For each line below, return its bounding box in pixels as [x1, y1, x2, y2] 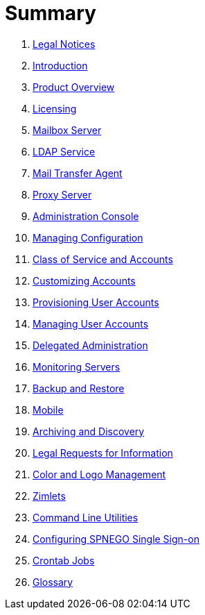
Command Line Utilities [33, 511, 139, 523]
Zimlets [33, 489, 66, 502]
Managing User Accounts [33, 317, 149, 330]
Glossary [33, 575, 73, 588]
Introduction [33, 59, 88, 71]
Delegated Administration [33, 339, 148, 351]
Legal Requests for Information [33, 446, 173, 459]
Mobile [33, 403, 64, 416]
